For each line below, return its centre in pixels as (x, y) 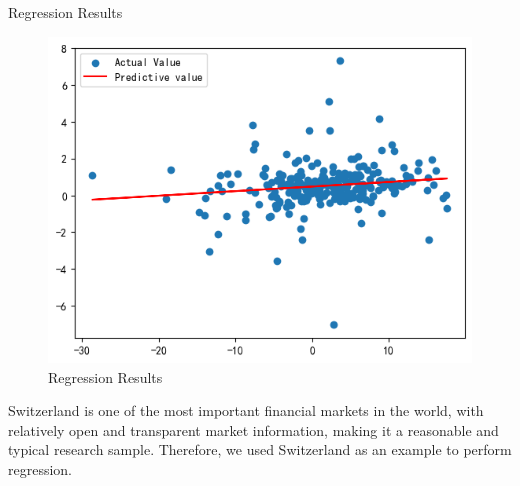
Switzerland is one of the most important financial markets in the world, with (246, 410)
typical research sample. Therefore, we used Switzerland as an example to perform (260, 449)
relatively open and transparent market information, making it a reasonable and (253, 429)
